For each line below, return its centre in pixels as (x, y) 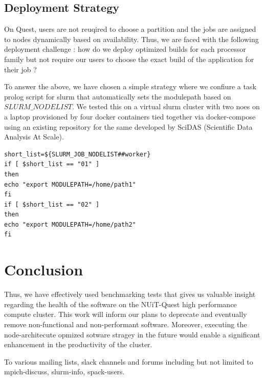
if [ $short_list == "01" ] (52, 164)
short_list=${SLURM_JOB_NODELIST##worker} (78, 154)
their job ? (20, 69)
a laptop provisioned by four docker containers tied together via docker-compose (130, 116)
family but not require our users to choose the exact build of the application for (129, 59)
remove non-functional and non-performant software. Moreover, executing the (126, 324)
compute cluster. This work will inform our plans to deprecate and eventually (126, 314)
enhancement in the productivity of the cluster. (78, 344)
